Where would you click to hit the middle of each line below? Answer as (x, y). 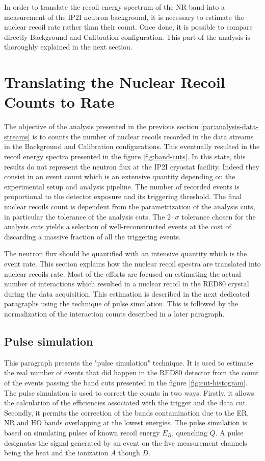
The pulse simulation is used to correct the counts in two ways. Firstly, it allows (129, 392)
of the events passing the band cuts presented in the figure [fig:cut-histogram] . (126, 382)
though (129, 453)
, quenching (189, 432)
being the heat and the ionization (56, 453)
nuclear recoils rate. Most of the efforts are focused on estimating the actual (123, 273)
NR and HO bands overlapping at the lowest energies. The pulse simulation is (126, 422)
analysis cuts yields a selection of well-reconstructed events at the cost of (118, 226)
